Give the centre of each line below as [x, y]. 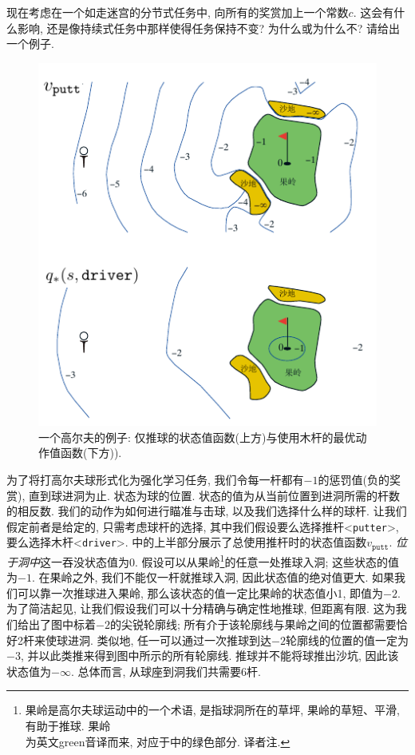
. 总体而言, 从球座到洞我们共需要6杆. [166, 671]
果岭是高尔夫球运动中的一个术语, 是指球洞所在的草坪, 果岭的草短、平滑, [212, 710]
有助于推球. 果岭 [68, 725]
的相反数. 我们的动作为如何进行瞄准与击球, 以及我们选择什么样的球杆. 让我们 [207, 511]
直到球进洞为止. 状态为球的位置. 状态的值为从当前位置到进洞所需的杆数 [214, 495]
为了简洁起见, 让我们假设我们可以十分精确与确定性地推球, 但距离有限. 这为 [201, 608]
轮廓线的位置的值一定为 [348, 640]
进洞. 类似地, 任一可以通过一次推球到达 [170, 640]
